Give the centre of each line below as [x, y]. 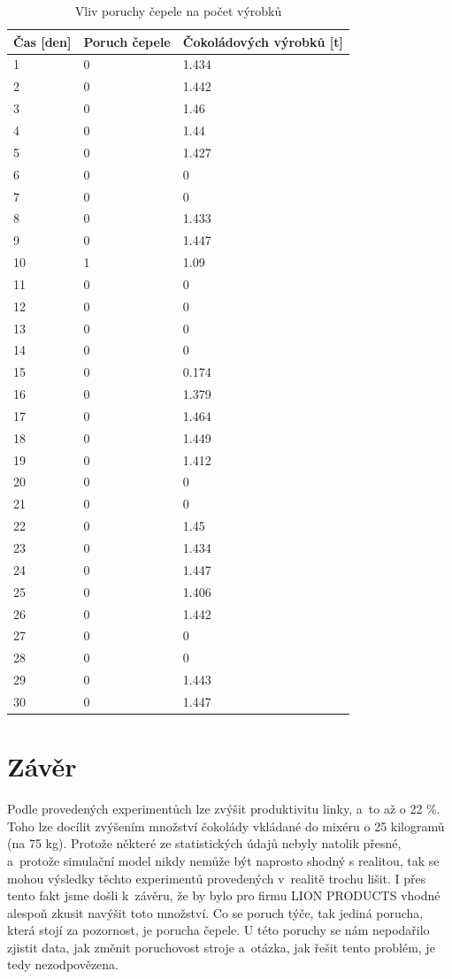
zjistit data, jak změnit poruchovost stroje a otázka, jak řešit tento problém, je [221, 947]
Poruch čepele [127, 41]
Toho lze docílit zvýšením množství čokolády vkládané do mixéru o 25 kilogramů [226, 826]
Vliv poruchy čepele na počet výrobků [178, 11]
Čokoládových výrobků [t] [263, 41]
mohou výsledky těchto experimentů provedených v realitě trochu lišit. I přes [217, 878]
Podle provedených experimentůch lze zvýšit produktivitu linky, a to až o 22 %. [224, 809]
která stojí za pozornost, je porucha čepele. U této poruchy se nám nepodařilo [218, 930]
